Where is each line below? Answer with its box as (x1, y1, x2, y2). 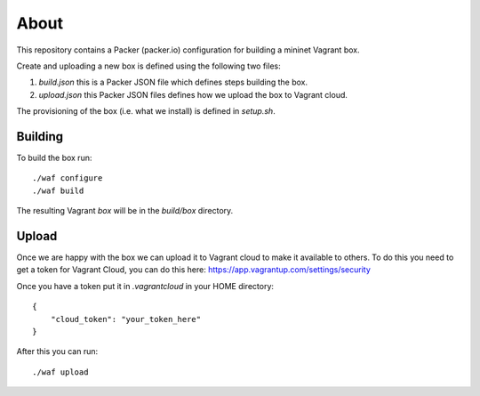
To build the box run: (16, 152, 92, 164)
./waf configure (32, 174, 103, 183)
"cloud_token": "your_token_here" (50, 314, 202, 324)
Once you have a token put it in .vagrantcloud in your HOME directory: (16, 280, 275, 291)
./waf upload (32, 367, 89, 377)
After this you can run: (16, 346, 99, 357)
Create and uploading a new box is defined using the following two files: (16, 61, 281, 71)
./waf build (32, 185, 84, 196)
